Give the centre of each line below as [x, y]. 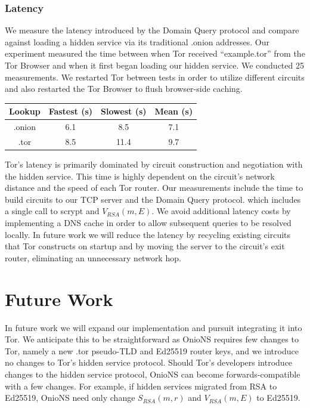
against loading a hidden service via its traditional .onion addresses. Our [137, 41]
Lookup [25, 111]
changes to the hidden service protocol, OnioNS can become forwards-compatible [153, 374]
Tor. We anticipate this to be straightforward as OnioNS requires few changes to [152, 339]
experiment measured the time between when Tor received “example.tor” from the [155, 53]
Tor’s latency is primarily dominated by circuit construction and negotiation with [154, 164]
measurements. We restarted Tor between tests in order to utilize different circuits [155, 77]
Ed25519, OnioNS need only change [70, 398]
